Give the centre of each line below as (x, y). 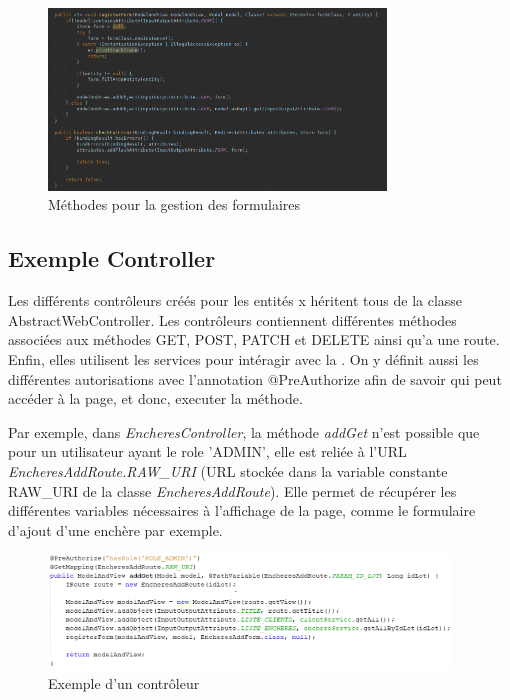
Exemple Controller (112, 258)
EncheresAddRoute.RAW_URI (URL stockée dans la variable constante (228, 471)
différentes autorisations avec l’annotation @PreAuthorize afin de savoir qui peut (255, 378)
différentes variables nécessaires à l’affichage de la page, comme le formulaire (242, 510)
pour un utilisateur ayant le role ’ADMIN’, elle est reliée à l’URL (207, 451)
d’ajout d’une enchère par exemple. (115, 529)
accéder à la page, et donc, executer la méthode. (155, 398)
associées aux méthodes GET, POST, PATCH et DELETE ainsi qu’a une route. (254, 339)
